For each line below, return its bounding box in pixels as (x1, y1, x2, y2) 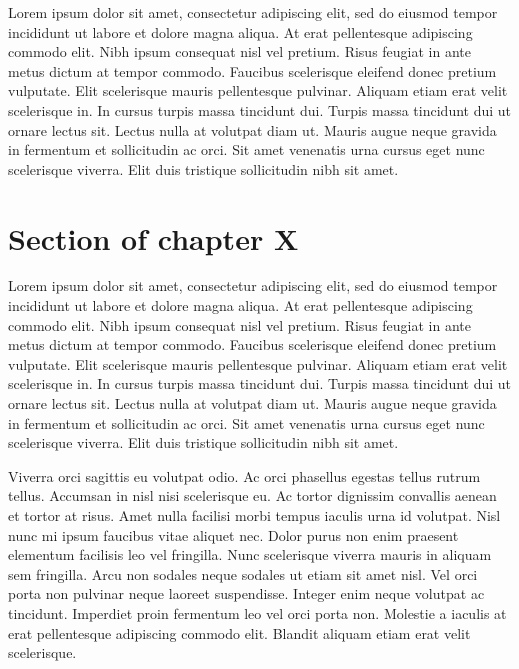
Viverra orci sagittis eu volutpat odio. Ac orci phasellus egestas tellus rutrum (8, 465, 481, 486)
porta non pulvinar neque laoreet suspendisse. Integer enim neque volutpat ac (8, 583, 485, 604)
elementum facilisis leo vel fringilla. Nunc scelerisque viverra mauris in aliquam (8, 544, 492, 565)
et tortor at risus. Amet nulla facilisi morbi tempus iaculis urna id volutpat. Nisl (8, 505, 501, 525)
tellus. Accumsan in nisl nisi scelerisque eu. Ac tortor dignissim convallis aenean (8, 485, 497, 506)
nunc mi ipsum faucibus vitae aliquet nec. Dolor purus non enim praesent (8, 524, 459, 545)
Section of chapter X (8, 217, 299, 258)
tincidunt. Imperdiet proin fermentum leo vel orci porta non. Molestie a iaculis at (8, 602, 507, 623)
